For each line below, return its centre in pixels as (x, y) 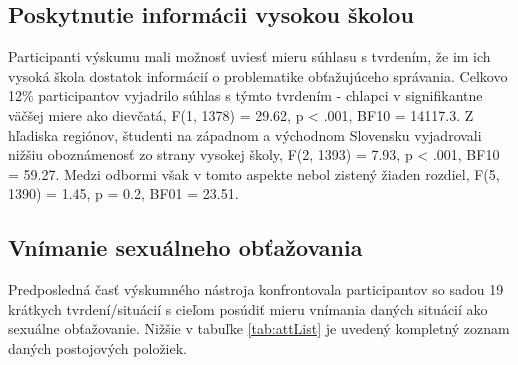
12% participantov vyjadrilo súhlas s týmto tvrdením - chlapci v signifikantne (245, 95)
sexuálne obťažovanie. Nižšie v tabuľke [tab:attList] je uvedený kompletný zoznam (259, 328)
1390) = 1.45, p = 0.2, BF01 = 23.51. (123, 193)
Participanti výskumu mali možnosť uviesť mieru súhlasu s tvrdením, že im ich (249, 56)
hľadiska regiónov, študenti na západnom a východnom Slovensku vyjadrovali (245, 134)
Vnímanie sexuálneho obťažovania (185, 247)
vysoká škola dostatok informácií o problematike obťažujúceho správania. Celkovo (258, 75)
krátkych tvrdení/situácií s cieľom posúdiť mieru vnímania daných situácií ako (248, 308)
